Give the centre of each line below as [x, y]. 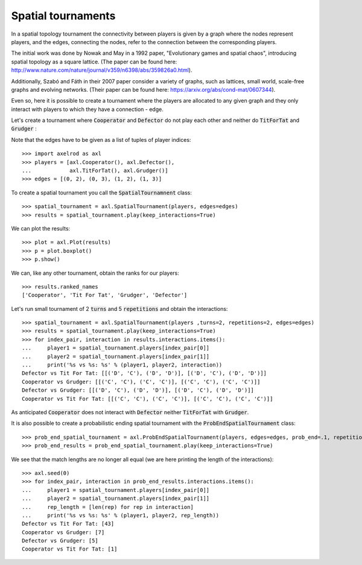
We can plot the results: [41, 228]
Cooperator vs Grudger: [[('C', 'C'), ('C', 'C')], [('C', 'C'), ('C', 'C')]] [141, 381]
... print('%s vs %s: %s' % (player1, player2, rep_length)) [121, 515]
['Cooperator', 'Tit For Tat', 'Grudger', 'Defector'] [105, 295]
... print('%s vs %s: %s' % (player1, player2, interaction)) [122, 365]
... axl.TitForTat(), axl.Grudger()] [95, 171]
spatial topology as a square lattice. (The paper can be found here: [94, 62]
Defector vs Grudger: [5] [60, 541]
